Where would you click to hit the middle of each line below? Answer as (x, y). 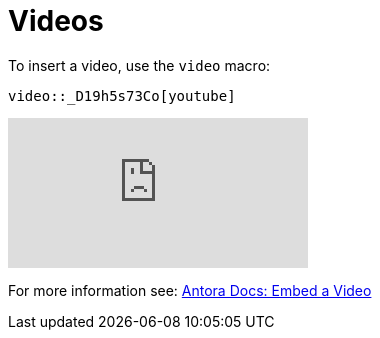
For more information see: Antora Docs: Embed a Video (190, 290)
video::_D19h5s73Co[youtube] (122, 95)
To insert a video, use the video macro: (139, 65)
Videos (56, 21)
